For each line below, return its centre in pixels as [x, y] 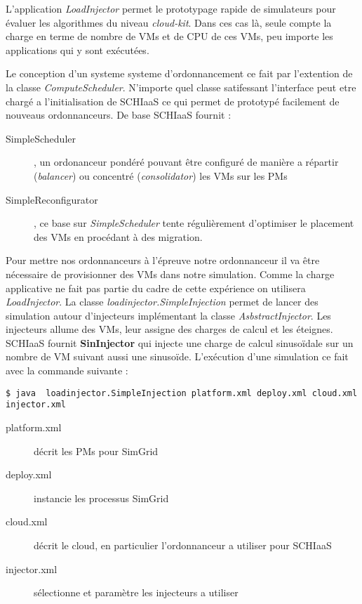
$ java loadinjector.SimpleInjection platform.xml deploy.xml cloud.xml [182, 393]
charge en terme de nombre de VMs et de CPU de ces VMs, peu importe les [169, 36]
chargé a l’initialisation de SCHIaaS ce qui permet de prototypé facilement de [173, 101]
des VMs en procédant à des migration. [118, 236]
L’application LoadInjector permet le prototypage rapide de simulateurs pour [171, 8]
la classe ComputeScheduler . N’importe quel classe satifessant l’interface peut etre [181, 87]
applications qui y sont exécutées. [78, 50]
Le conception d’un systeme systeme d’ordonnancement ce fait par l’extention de [179, 73]
